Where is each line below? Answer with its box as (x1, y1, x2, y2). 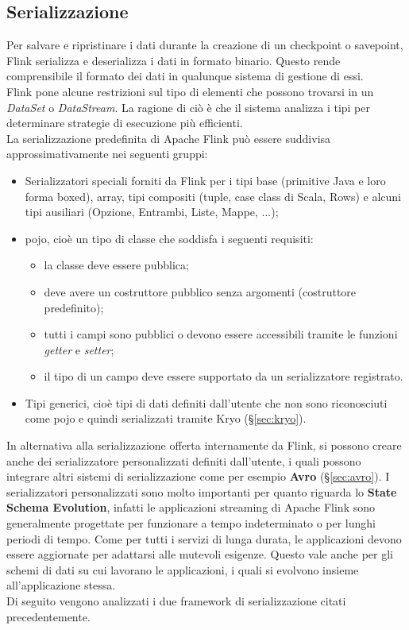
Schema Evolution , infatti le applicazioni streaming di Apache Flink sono (6, 499, 375, 516)
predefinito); (44, 299, 104, 315)
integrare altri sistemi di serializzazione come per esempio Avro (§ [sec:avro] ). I (6, 468, 390, 485)
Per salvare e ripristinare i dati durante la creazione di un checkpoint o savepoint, (6, 37, 403, 53)
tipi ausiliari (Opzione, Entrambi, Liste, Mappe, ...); (25, 203, 279, 220)
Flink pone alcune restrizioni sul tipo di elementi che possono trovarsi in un (6, 83, 374, 99)
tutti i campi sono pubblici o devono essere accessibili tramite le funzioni (44, 326, 398, 342)
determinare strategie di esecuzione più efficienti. (6, 114, 243, 131)
